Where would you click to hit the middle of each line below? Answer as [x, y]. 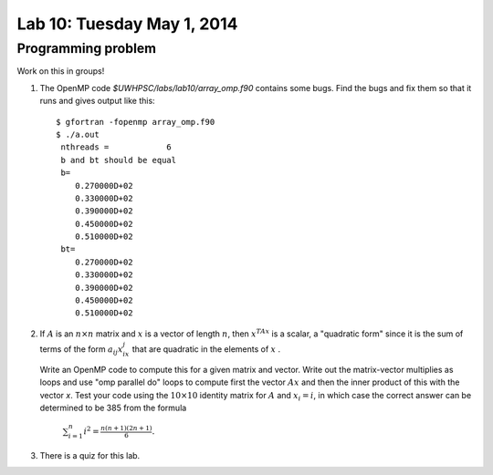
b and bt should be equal [119, 160]
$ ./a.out [78, 134]
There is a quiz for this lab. [90, 455]
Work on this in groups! [61, 71]
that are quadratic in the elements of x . [206, 349]
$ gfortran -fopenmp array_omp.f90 [136, 122]
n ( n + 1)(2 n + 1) [126, 429]
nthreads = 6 [116, 147]
